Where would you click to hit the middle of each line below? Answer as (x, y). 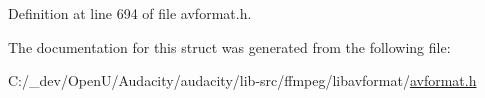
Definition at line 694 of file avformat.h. (130, 13)
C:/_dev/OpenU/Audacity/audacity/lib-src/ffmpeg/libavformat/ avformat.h (242, 80)
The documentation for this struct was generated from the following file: (229, 46)
